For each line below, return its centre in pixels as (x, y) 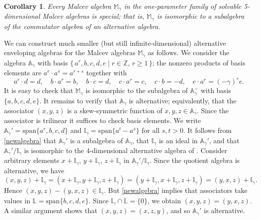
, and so (178, 210)
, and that (224, 140)
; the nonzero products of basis (199, 62)
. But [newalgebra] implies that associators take (176, 190)
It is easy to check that (39, 90)
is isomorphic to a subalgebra (200, 16)
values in (17, 200)
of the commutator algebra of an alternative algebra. (82, 26)
